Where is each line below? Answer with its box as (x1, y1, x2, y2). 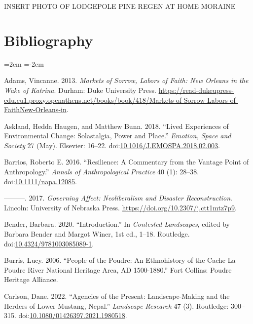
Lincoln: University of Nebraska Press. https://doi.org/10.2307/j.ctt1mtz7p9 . (4, 202, 237, 212)
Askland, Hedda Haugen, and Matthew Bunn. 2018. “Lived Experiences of (4, 121, 229, 131)
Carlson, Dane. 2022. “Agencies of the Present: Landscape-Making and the (4, 291, 230, 301)
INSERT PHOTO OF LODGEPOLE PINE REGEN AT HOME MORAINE (4, 1, 236, 11)
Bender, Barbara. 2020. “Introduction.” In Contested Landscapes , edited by (4, 219, 230, 229)
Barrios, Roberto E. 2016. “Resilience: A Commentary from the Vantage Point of (4, 157, 249, 167)
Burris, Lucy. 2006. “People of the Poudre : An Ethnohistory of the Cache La (4, 255, 236, 265)
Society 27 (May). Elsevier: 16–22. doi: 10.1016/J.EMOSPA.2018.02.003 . (4, 140, 220, 150)
